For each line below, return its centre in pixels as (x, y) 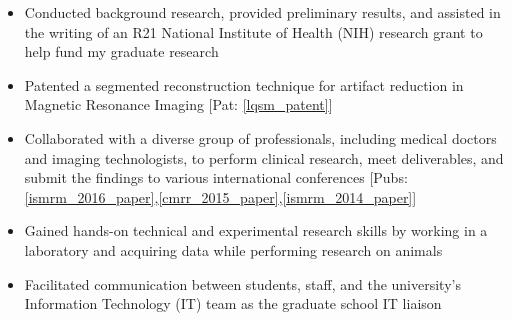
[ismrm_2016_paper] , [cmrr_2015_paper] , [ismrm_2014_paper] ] (220, 196)
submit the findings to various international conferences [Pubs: (216, 177)
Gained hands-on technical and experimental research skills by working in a (256, 230)
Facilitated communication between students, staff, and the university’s (242, 283)
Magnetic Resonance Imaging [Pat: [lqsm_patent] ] (178, 104)
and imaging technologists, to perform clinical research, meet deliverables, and (264, 157)
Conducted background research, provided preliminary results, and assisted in (262, 12)
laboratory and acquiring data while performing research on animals (233, 249)
